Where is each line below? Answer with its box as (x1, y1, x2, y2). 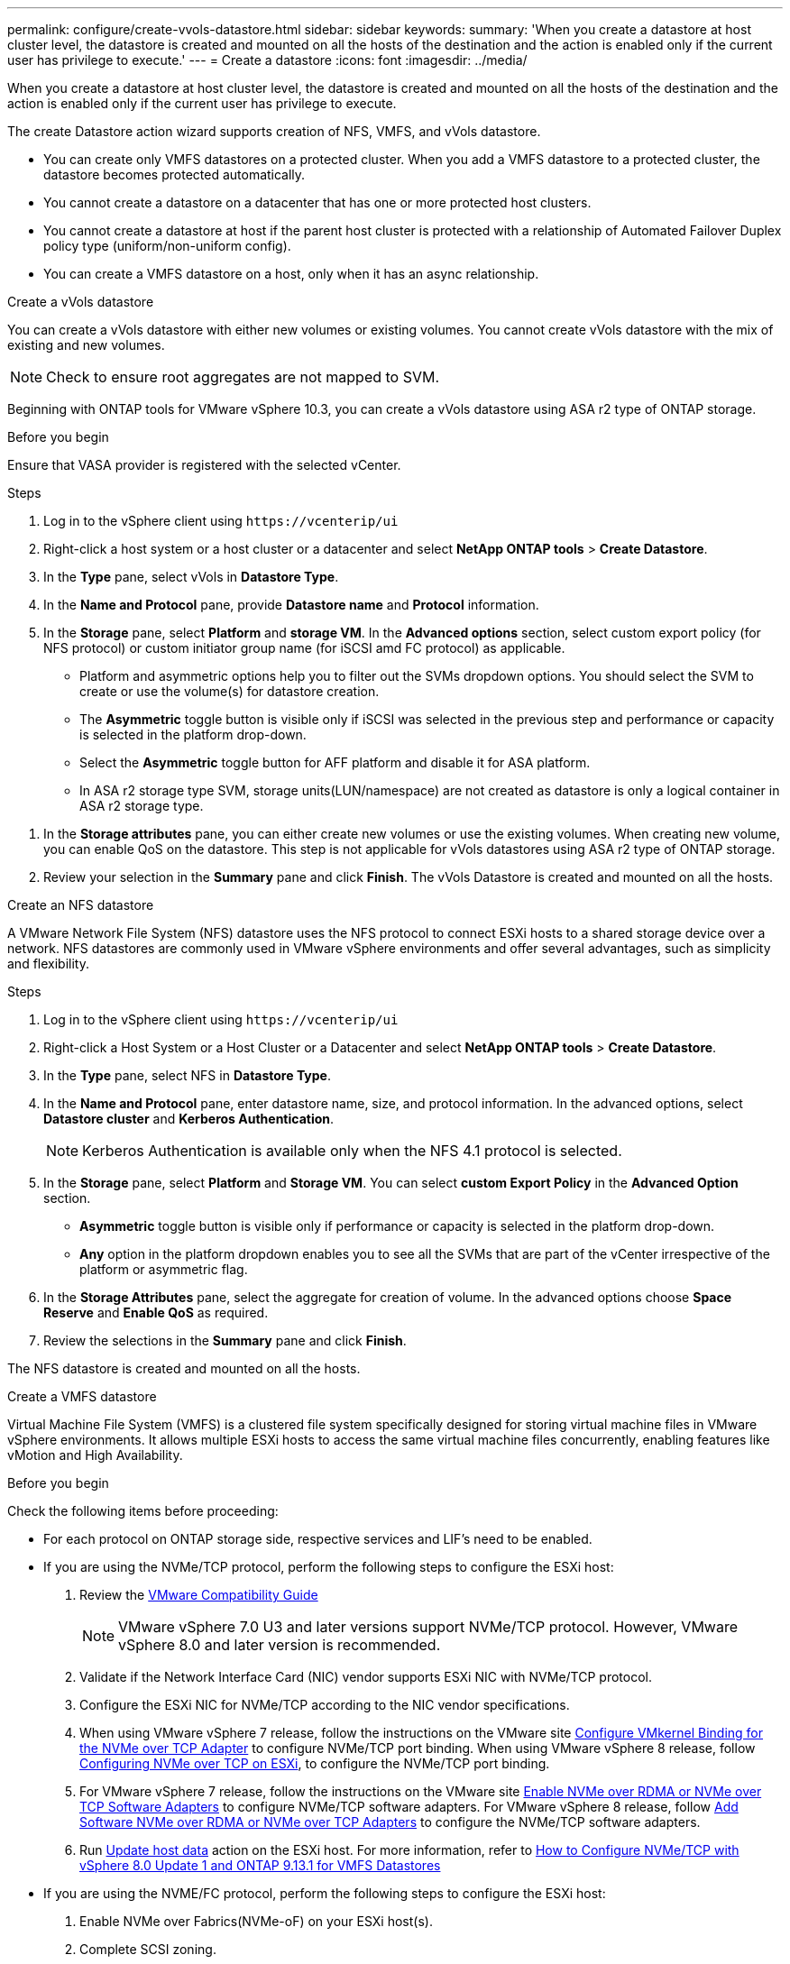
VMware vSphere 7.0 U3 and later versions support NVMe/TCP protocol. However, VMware (118, 1618, 739, 1636)
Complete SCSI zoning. (79, 1941, 216, 1957)
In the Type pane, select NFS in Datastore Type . (43, 1068, 331, 1083)
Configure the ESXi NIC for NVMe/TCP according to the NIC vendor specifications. (79, 1697, 570, 1712)
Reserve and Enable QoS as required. (43, 1305, 269, 1320)
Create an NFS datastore (7, 897, 154, 913)
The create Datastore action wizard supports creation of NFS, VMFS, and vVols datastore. (7, 124, 541, 139)
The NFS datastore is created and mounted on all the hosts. (7, 1361, 361, 1376)
